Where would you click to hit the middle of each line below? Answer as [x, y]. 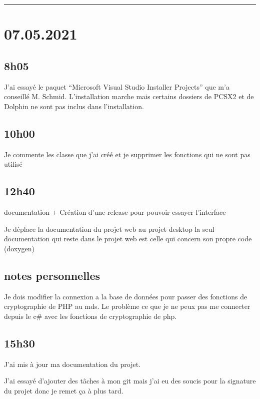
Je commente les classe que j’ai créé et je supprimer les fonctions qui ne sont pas [127, 154]
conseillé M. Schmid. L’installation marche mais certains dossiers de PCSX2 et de [129, 96]
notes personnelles [52, 275]
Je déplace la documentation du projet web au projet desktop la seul [109, 229]
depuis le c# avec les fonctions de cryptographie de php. [90, 316]
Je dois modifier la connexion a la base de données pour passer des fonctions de [126, 296]
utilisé [13, 164]
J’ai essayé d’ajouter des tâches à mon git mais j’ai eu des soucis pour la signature [130, 381]
